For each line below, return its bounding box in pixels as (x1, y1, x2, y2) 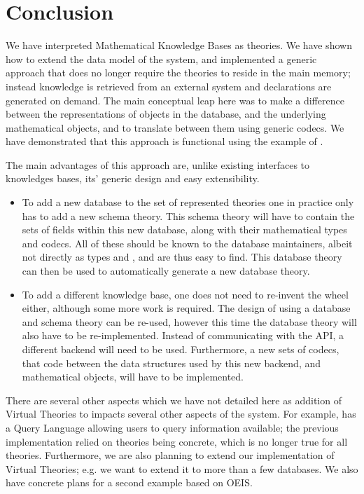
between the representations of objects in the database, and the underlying (6, 107, 326, 121)
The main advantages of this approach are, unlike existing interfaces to (6, 157, 310, 172)
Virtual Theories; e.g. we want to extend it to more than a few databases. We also (6, 461, 358, 476)
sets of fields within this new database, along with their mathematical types (22, 222, 347, 237)
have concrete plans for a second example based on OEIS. (6, 475, 253, 490)
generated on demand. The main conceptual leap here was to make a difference (6, 92, 344, 107)
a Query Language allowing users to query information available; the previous (6, 420, 339, 434)
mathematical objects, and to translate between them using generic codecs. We (6, 120, 344, 135)
